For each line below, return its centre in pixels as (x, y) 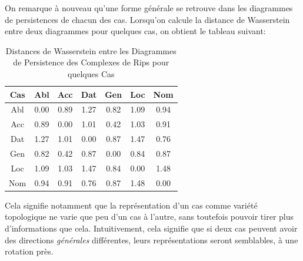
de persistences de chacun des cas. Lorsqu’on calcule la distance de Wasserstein (147, 19)
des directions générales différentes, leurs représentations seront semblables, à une (151, 239)
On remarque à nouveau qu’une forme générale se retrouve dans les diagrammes (149, 8)
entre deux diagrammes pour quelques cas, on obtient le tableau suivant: (135, 31)
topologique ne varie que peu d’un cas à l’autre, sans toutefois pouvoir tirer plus (149, 217)
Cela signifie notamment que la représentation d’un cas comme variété (131, 205)
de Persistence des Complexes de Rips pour (91, 62)
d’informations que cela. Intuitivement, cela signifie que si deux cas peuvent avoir (151, 228)
